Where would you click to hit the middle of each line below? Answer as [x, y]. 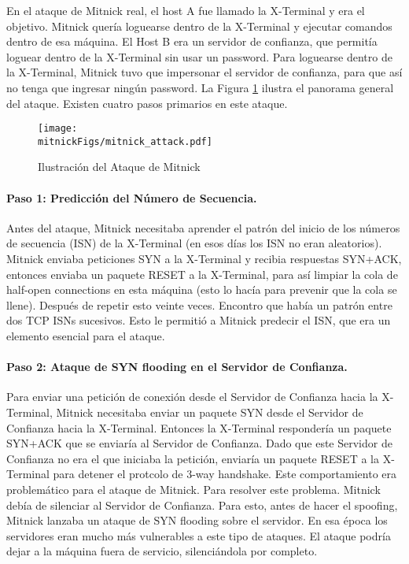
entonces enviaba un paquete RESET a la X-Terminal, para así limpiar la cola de [202, 274]
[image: [58, 129]
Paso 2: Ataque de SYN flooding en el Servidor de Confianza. [177, 367]
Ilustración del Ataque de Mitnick [119, 167]
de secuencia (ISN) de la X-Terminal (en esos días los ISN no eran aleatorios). [194, 243]
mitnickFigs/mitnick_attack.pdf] [125, 141]
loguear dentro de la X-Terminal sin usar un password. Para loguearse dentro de [199, 56]
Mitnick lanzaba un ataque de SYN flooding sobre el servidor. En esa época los [197, 520]
